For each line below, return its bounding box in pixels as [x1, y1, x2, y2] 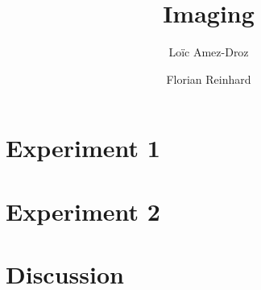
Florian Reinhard [166, 70, 251, 87]
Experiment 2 [6, 194, 160, 227]
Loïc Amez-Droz [168, 43, 249, 60]
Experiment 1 [6, 131, 160, 164]
